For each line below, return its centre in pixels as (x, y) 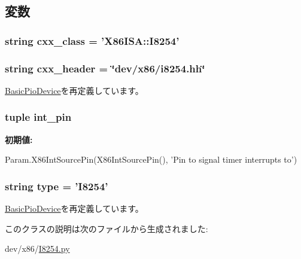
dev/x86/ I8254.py (37, 249)
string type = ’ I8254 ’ (57, 186)
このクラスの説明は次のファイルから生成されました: (107, 228)
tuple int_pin (38, 117)
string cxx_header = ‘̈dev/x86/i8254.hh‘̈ (105, 68)
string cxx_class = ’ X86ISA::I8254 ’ (92, 40)
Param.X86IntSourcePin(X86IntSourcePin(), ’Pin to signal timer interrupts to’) (151, 159)
